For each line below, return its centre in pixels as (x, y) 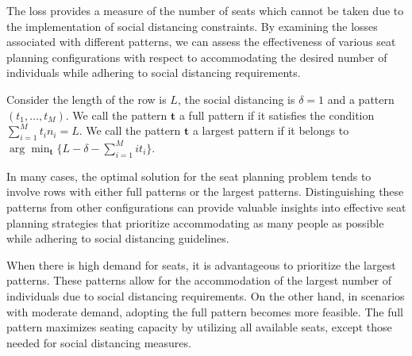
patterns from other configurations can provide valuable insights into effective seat (206, 207)
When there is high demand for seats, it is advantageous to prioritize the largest (201, 264)
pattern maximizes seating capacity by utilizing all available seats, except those (199, 327)
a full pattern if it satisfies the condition (277, 115)
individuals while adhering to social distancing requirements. (154, 73)
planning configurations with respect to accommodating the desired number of (197, 57)
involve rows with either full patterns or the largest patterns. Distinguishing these (205, 191)
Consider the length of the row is (87, 99)
